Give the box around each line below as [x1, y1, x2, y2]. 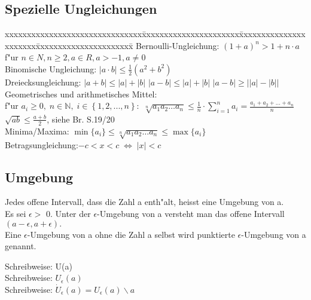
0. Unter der [46, 207, 91, 219]
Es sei [5, 207, 26, 219]
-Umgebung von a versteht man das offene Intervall [97, 207, 285, 219]
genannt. [5, 240, 36, 252]
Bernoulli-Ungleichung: [136, 39, 219, 51]
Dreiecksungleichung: [5, 75, 81, 88]
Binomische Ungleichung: [5, 62, 97, 75]
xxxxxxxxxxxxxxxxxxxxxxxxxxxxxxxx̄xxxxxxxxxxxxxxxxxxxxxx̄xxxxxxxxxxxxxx [5, 27, 306, 40]
